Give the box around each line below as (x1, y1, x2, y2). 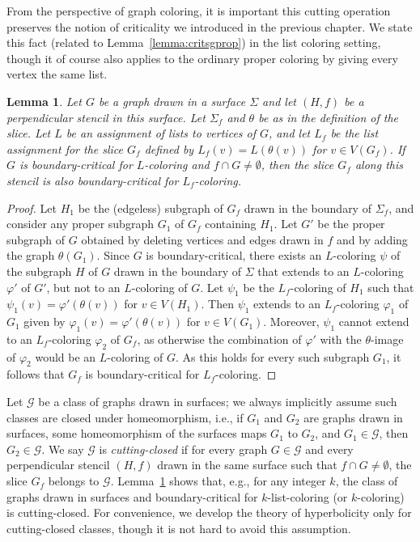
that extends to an (257, 262, 350, 279)
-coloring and (144, 156, 210, 173)
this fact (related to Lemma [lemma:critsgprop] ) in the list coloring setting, (6, 34, 381, 51)
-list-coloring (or (267, 488, 348, 505)
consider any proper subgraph (6, 215, 154, 232)
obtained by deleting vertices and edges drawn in (81, 231, 324, 248)
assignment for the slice (6, 140, 124, 157)
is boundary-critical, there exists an (146, 247, 322, 264)
